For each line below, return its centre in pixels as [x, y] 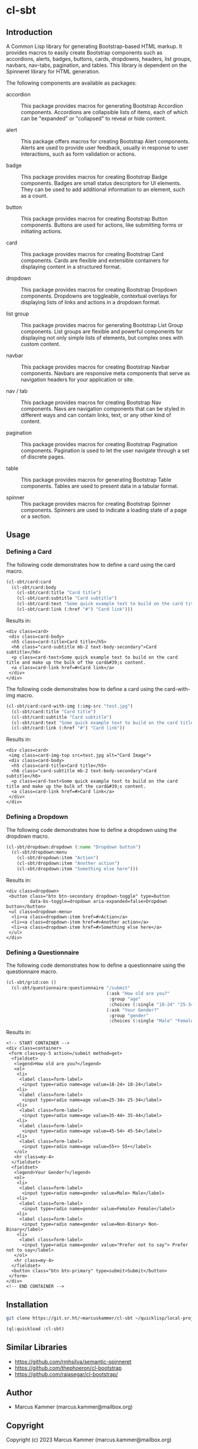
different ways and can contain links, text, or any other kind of [96, 415]
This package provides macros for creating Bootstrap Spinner [96, 504]
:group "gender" [129, 1015]
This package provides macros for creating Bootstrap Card [92, 254]
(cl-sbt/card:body [34, 587]
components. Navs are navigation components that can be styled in [103, 409]
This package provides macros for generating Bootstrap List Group [102, 325]
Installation [27, 1304]
